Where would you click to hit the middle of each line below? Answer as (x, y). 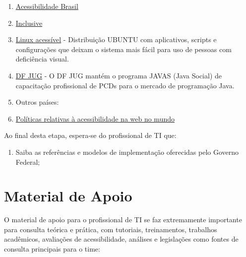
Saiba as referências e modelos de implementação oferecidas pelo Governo (127, 152)
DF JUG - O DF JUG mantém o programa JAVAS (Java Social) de (119, 75)
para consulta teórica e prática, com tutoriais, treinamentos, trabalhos (111, 229)
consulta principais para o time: (52, 249)
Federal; (28, 161)
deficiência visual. (42, 59)
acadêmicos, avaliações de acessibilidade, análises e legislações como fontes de (121, 239)
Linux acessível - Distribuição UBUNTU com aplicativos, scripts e (116, 39)
